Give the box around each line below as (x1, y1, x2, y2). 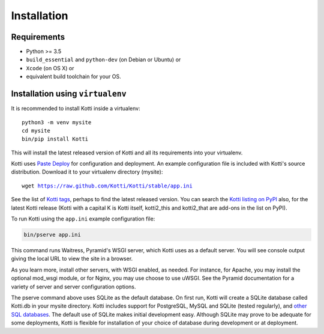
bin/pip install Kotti (22, 136, 89, 142)
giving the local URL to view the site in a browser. (11, 255, 133, 263)
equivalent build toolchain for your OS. (26, 73, 121, 80)
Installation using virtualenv (11, 89, 127, 99)
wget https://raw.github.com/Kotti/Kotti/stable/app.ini (22, 182, 193, 189)
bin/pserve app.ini (23, 231, 81, 238)
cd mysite (22, 127, 50, 134)
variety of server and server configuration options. (11, 283, 136, 290)
